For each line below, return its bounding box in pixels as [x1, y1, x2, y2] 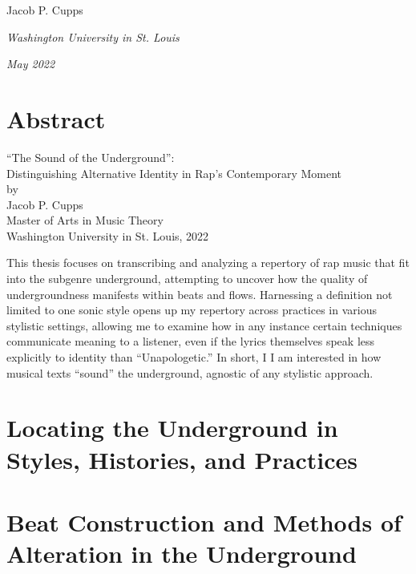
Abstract [6, 102, 106, 135]
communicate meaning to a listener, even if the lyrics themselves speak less [6, 333, 375, 350]
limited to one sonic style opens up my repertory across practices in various [6, 301, 377, 318]
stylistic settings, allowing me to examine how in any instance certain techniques [6, 317, 402, 333]
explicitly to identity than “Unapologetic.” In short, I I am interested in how [6, 349, 382, 366]
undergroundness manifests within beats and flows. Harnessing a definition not [6, 285, 393, 302]
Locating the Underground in [6, 411, 338, 444]
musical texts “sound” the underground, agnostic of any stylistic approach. [6, 364, 374, 381]
